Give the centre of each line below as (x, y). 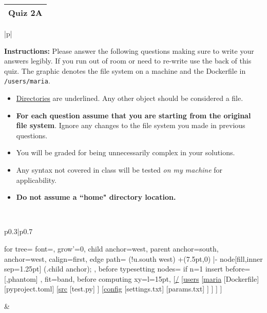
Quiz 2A (25, 13)
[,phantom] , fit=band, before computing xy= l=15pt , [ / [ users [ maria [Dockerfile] (132, 278)
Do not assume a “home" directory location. (96, 197)
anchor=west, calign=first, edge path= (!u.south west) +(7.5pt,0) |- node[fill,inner (133, 258)
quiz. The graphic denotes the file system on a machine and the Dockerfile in (125, 70)
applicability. (36, 180)
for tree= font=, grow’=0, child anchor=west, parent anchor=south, (111, 248)
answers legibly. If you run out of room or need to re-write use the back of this (128, 61)
